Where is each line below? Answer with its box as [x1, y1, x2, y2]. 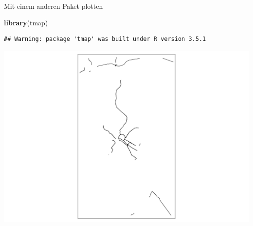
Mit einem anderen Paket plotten [4, 1, 103, 11]
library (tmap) [4, 17, 48, 27]
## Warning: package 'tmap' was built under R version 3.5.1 [4, 36, 206, 43]
